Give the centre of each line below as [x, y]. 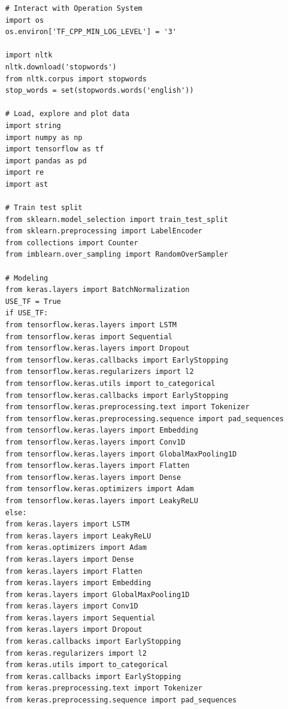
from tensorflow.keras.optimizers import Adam [99, 489]
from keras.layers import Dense [69, 559]
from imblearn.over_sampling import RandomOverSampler [116, 255]
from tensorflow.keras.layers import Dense [93, 477]
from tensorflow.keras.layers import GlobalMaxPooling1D [121, 454]
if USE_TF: [27, 313]
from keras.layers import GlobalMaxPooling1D [97, 594]
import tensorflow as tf [54, 149]
